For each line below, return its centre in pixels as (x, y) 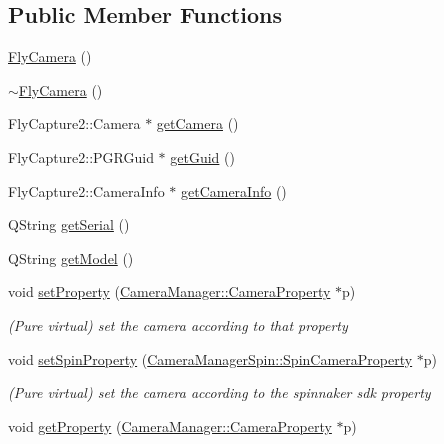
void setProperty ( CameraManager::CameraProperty (169, 291)
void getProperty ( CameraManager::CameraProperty (170, 425)
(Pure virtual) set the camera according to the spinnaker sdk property (219, 392)
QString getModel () (71, 257)
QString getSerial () (69, 224)
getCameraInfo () (233, 190)
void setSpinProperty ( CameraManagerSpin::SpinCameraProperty (210, 358)
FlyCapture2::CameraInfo (86, 190)
